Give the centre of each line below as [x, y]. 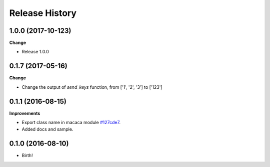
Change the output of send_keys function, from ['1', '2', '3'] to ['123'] [92, 87]
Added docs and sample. [47, 129]
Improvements [25, 113]
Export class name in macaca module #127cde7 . [71, 123]
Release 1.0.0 [35, 52]
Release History [43, 13]
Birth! [27, 156]
